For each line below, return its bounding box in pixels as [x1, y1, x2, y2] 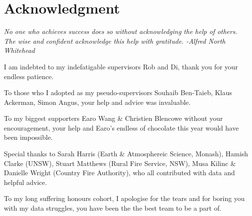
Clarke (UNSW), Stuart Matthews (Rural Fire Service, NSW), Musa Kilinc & [4, 158, 236, 168]
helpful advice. [4, 177, 47, 187]
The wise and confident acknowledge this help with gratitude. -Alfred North [4, 35, 226, 46]
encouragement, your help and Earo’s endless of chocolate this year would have [4, 122, 239, 133]
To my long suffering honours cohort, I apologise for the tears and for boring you [4, 193, 245, 203]
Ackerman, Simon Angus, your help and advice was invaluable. [4, 97, 191, 107]
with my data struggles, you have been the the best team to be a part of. [4, 203, 221, 213]
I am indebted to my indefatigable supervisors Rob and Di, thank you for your [4, 61, 238, 71]
